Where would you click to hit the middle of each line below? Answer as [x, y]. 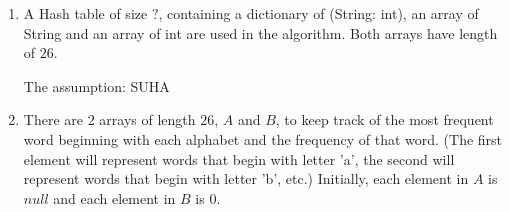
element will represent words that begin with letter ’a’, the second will [239, 158]
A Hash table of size [85, 13]
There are [53, 119]
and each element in [114, 197]
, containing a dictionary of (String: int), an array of [318, 13]
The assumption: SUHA [96, 85]
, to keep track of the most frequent [384, 119]
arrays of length [147, 119]
